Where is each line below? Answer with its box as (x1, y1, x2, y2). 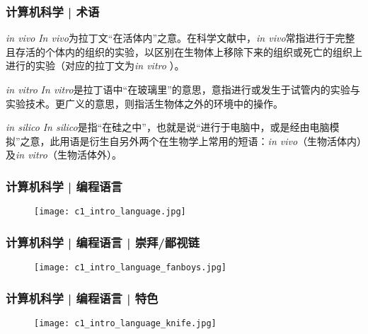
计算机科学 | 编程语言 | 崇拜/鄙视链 (6, 233, 200, 250)
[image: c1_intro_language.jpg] (34, 207, 186, 217)
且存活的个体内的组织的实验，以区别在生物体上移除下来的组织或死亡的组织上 (6, 44, 362, 59)
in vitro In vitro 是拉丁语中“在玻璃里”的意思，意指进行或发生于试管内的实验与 (6, 82, 360, 96)
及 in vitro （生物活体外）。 (6, 147, 122, 162)
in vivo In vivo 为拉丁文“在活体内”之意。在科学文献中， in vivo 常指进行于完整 (6, 30, 355, 45)
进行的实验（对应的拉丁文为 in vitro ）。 (6, 58, 185, 73)
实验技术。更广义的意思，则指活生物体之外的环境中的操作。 (6, 96, 283, 110)
